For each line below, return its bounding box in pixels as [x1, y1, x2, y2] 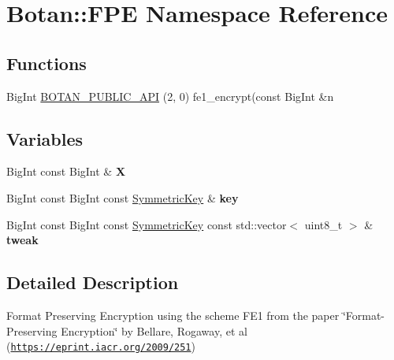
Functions [6, 50, 87, 75]
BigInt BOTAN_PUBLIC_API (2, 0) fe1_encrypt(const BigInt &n [6, 87, 334, 104]
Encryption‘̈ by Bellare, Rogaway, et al [61, 322, 247, 339]
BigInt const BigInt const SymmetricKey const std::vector [6, 216, 287, 232]
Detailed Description [6, 270, 179, 295]
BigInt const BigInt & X [6, 163, 126, 180]
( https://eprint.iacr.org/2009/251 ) [6, 338, 195, 354]
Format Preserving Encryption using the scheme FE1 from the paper [6, 306, 340, 323]
